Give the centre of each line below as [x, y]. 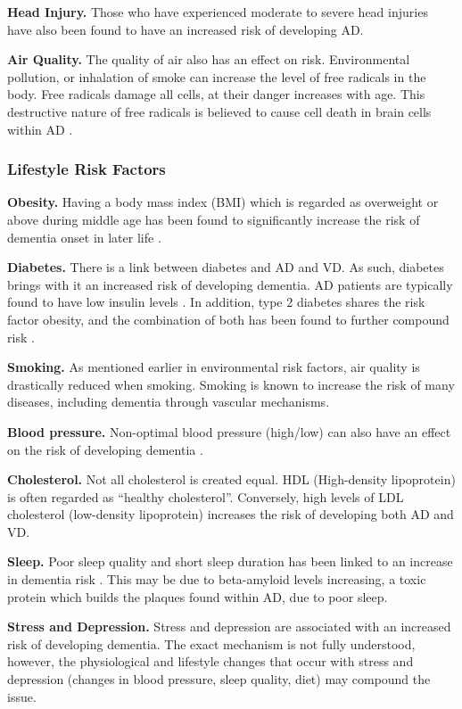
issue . [22, 696]
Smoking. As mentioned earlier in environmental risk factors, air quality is [214, 367]
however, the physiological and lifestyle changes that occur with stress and [210, 661]
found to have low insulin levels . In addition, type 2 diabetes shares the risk [216, 302]
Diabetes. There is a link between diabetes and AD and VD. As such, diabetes [226, 267]
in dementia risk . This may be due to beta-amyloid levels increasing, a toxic [217, 579]
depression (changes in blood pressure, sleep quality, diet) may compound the [219, 679]
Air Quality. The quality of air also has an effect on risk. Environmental [209, 59]
